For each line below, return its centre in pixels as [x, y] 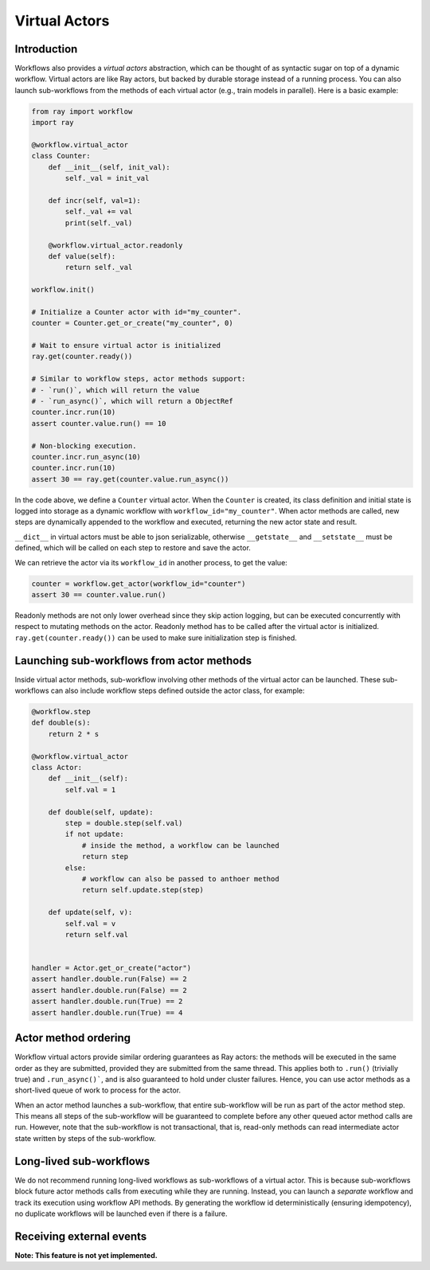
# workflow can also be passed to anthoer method [180, 879]
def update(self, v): [90, 912]
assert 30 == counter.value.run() [99, 595]
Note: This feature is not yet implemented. [86, 1255]
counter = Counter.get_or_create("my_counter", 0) [133, 323]
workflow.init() [63, 290]
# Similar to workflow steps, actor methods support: [139, 379]
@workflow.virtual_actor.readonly [115, 245]
